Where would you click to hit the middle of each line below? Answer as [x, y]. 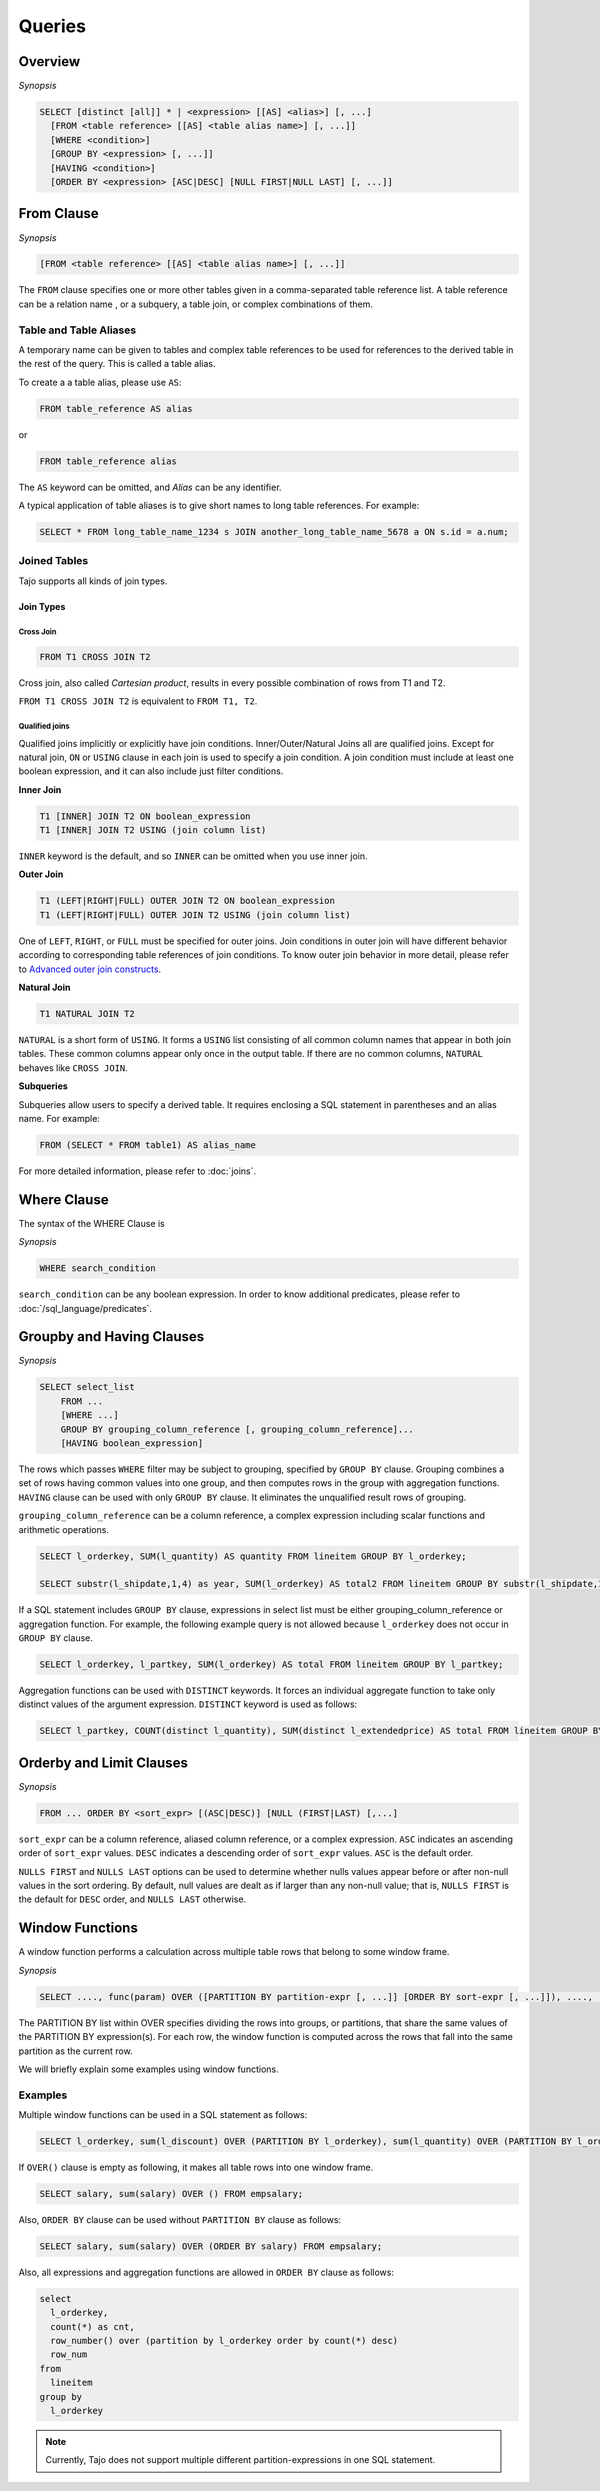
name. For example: [59, 1118]
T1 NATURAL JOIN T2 [87, 1013]
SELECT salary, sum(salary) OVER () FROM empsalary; [171, 2193]
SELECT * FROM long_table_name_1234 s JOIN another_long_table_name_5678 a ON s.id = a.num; [274, 532]
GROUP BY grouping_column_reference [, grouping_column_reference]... [237, 1429]
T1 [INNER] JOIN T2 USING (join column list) [153, 830]
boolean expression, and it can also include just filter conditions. [151, 771]
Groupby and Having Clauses [111, 1336]
